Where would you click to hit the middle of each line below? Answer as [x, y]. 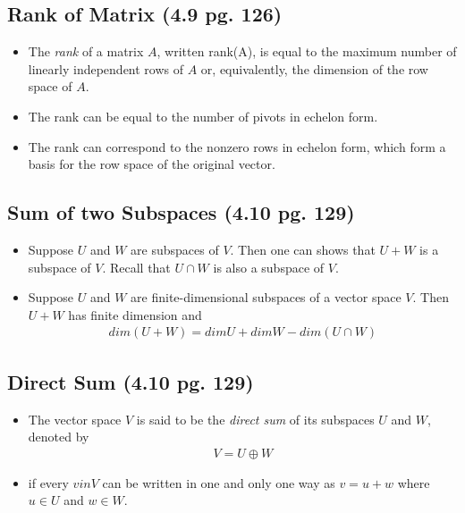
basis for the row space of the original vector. [152, 164]
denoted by [59, 437]
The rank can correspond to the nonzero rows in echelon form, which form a [237, 146]
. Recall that [136, 267]
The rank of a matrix [86, 51]
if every [48, 482]
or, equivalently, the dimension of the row [314, 68]
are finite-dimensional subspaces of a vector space [266, 297]
